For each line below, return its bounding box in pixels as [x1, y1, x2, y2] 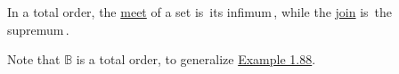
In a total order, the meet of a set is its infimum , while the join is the [7, 3, 393, 21]
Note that [7, 50, 61, 69]
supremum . [7, 20, 69, 38]
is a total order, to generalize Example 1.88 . [76, 50, 316, 69]
